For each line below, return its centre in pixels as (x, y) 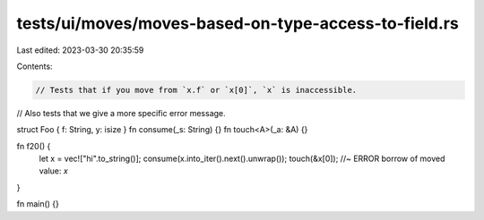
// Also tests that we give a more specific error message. (121, 113)
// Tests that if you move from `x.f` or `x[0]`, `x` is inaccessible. (196, 90)
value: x (54, 171)
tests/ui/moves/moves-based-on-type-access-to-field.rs (238, 23)
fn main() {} (38, 204)
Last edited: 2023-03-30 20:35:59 (80, 50)
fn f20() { (34, 146)
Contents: (35, 66)
